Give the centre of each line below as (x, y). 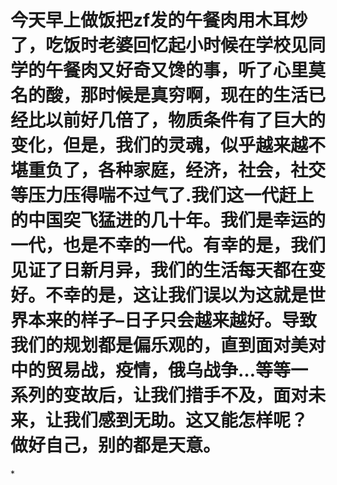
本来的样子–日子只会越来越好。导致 (173, 320)
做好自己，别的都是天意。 (116, 445)
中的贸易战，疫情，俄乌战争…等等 (151, 370)
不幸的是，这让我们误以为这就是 (177, 295)
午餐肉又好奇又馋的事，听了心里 (177, 70)
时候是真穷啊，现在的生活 (203, 95)
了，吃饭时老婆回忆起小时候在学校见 (159, 45)
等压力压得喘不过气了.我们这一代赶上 (162, 195)
